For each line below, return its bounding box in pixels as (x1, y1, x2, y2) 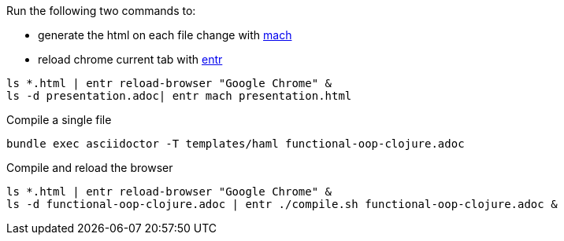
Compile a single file (6, 113, 112, 126)
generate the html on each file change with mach (38, 28, 292, 42)
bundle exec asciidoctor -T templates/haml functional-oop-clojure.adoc (6, 137, 465, 150)
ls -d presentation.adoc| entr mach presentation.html (6, 89, 352, 102)
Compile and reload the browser (6, 161, 173, 174)
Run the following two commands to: (6, 4, 196, 17)
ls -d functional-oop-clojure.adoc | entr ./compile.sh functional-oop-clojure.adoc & (6, 198, 558, 210)
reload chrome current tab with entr (38, 53, 223, 66)
